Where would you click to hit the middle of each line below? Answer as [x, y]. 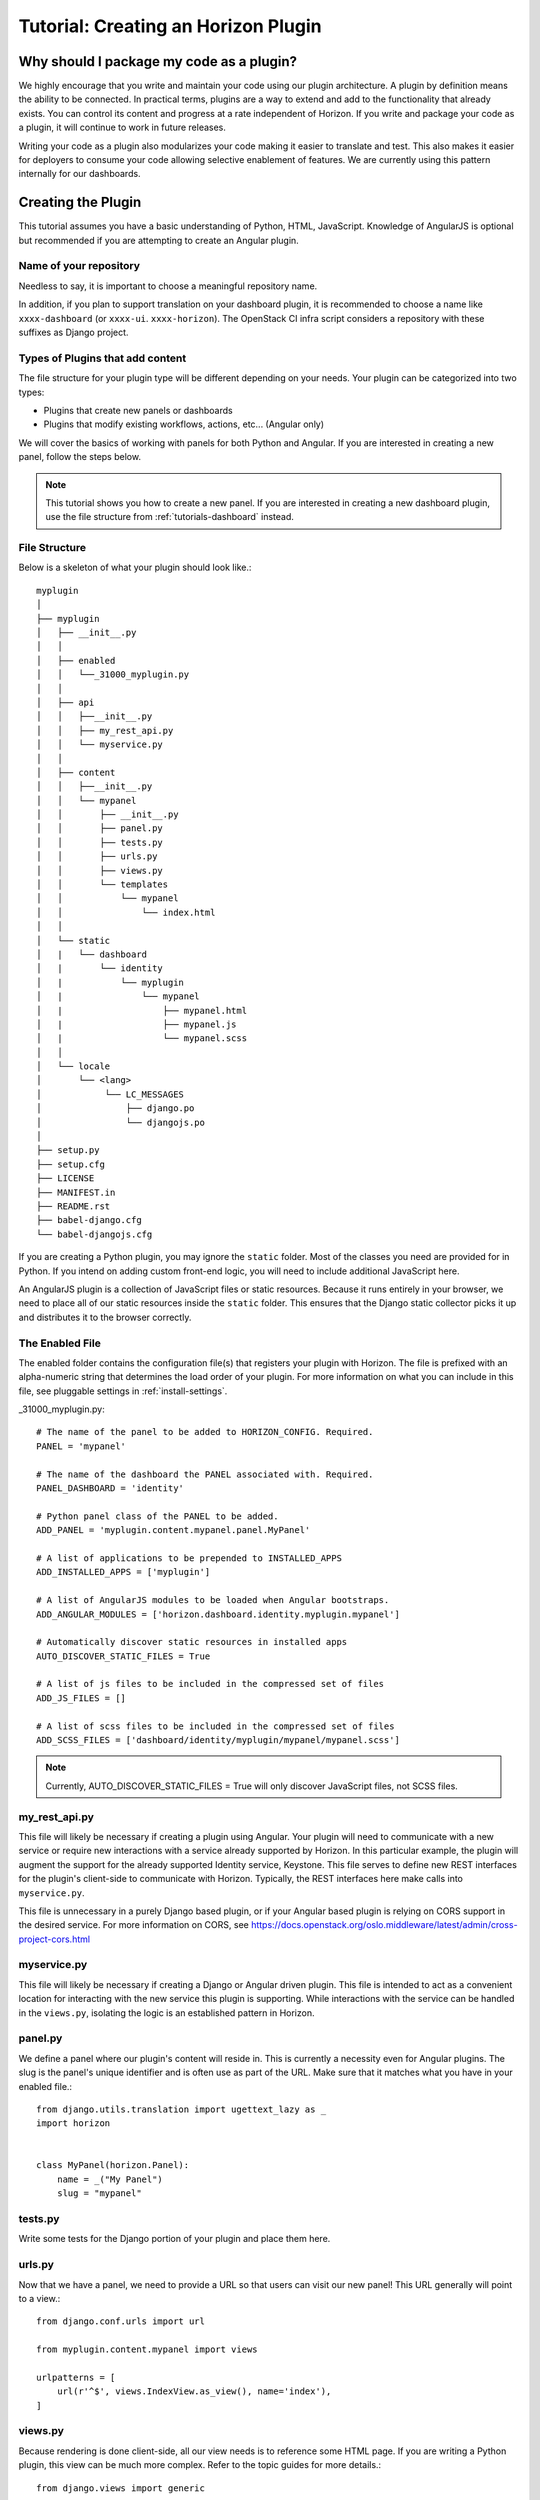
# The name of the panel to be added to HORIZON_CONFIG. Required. [205, 1432]
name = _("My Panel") [110, 2179]
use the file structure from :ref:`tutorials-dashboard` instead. [170, 517]
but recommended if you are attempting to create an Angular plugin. [158, 240]
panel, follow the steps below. [80, 457]
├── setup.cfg [70, 1164]
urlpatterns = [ [76, 2377]
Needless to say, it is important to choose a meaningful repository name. [168, 286]
